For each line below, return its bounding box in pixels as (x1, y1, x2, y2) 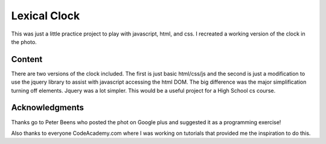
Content (11, 54, 43, 64)
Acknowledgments (11, 102, 85, 113)
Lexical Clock (11, 9, 80, 22)
